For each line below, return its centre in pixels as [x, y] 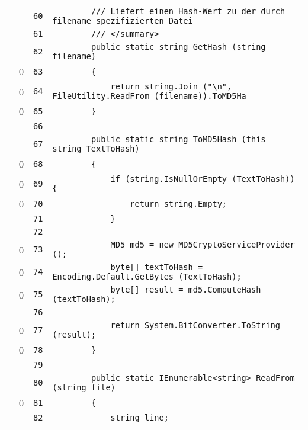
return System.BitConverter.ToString [195, 325]
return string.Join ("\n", [171, 86]
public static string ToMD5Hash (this [178, 139]
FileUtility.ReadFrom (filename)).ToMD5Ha [149, 96]
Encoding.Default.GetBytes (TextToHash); [147, 277]
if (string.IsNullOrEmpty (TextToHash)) [203, 179]
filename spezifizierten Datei [123, 21]
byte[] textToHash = [157, 267]
